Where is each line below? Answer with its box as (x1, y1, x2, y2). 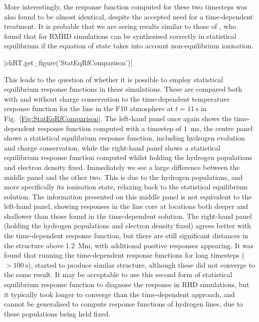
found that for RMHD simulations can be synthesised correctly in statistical (4, 30, 237, 41)
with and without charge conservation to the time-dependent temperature (4, 93, 230, 104)
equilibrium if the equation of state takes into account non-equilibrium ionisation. (4, 40, 254, 51)
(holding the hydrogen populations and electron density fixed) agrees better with (4, 220, 251, 231)
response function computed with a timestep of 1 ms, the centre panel (37, 123, 253, 133)
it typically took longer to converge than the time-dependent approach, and (4, 289, 235, 299)
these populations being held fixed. (4, 308, 110, 319)
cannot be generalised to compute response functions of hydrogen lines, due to (4, 299, 243, 309)
